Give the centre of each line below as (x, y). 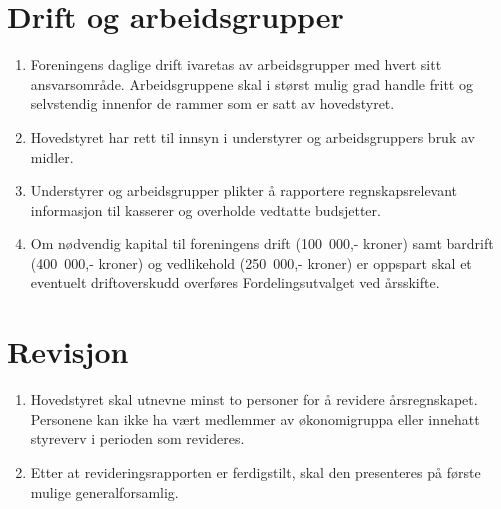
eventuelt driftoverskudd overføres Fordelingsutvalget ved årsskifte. (235, 282)
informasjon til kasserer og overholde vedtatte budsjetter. (205, 209)
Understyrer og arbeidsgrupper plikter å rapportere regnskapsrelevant (244, 190)
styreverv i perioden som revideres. (137, 438)
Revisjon (68, 351)
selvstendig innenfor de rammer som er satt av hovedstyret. (212, 103)
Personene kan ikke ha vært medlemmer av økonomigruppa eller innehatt (255, 418)
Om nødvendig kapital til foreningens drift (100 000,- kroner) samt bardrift (262, 243)
